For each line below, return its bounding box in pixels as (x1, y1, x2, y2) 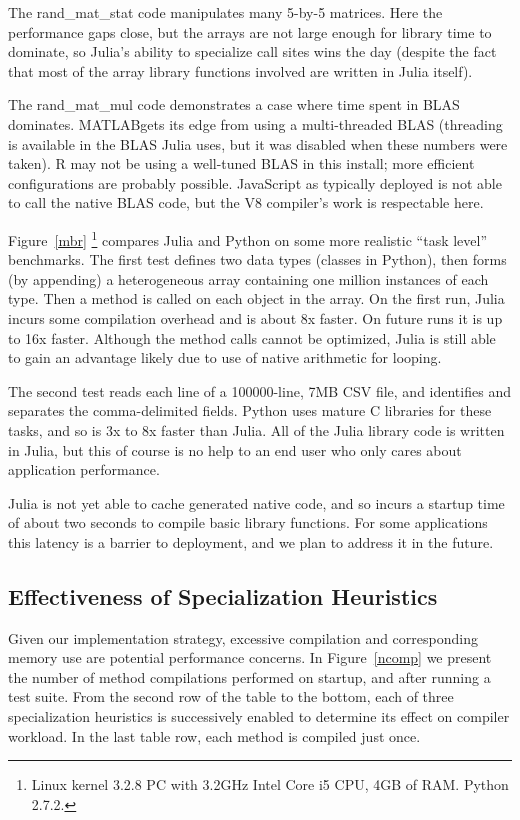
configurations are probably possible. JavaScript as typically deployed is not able (8, 172, 502, 193)
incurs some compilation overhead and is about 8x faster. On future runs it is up (8, 307, 503, 328)
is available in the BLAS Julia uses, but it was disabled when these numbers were (8, 133, 508, 154)
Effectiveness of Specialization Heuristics (8, 580, 438, 611)
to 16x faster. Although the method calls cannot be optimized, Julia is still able (8, 327, 496, 348)
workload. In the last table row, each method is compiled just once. (8, 725, 421, 746)
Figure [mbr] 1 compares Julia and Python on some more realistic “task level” (8, 226, 488, 250)
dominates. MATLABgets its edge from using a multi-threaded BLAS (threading (8, 113, 503, 134)
